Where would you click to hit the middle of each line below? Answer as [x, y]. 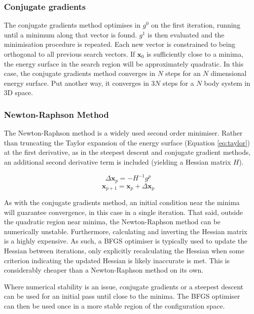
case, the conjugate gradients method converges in [80, 73]
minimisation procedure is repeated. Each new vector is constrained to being [120, 44]
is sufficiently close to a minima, [195, 54]
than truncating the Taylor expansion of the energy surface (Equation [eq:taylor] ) [127, 142]
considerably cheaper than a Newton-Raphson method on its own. [104, 270]
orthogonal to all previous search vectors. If [70, 54]
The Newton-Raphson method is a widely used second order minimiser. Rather [123, 133]
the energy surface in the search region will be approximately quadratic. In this [124, 63]
